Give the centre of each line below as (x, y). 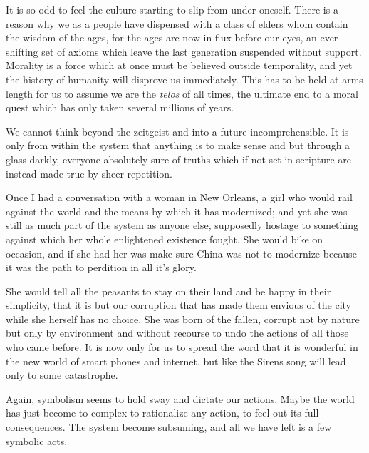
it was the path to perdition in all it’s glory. (101, 267)
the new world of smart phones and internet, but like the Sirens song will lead (176, 361)
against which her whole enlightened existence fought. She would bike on (165, 239)
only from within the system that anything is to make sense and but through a (178, 145)
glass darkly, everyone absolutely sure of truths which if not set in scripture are (178, 159)
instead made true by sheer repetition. (89, 173)
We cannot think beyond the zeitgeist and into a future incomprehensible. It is (177, 131)
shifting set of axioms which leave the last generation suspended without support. (184, 51)
